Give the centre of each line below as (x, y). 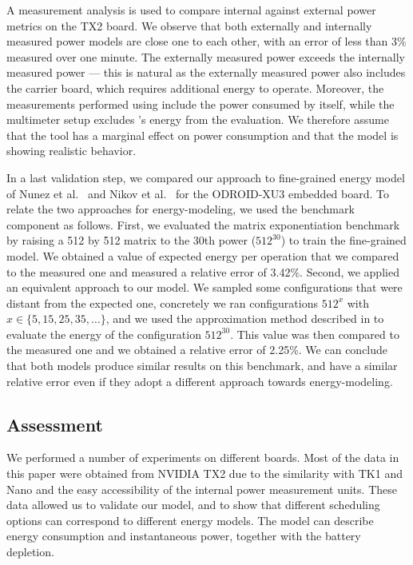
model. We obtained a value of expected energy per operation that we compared (203, 255)
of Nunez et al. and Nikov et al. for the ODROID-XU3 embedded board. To (198, 193)
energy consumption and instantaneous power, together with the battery (184, 536)
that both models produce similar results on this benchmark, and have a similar (202, 366)
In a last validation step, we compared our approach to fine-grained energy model (206, 177)
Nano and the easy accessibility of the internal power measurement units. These (202, 489)
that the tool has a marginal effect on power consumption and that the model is (203, 135)
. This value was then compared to (315, 334)
